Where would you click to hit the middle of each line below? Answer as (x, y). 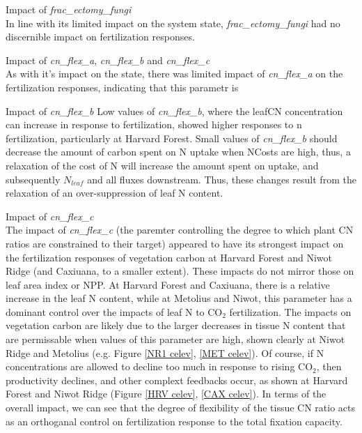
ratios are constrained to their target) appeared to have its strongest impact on (175, 243)
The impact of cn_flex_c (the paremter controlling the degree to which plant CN (180, 230)
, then (329, 366)
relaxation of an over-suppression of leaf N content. (115, 193)
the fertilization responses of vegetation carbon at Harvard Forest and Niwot (169, 257)
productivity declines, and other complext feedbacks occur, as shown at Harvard (177, 380)
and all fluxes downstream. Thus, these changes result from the (222, 179)
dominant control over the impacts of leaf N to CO (114, 311)
